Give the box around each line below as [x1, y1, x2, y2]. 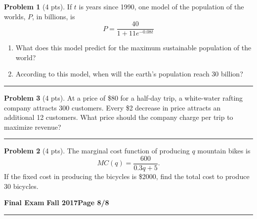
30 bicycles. [4, 181, 39, 191]
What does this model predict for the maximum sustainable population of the [15, 42, 252, 53]
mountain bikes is [197, 146, 251, 156]
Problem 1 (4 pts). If [4, 1, 72, 11]
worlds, [4, 11, 26, 21]
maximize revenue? [4, 121, 61, 132]
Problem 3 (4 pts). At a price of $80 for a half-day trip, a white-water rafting [4, 93, 243, 103]
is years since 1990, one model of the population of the [79, 1, 244, 11]
